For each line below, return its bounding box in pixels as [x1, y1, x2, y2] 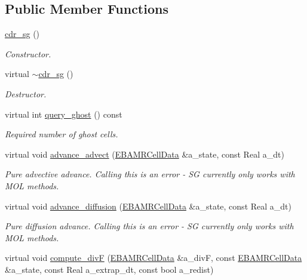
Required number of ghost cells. [5, 128, 118, 140]
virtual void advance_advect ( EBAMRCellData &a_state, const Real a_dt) [5, 147, 284, 160]
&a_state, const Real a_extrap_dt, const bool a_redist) [5, 263, 214, 275]
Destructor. [5, 87, 47, 100]
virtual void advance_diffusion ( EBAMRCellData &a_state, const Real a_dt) [5, 199, 291, 212]
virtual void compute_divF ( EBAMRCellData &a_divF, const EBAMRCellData [5, 251, 302, 264]
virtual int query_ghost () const [5, 107, 122, 120]
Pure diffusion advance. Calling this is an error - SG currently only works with [5, 220, 294, 232]
